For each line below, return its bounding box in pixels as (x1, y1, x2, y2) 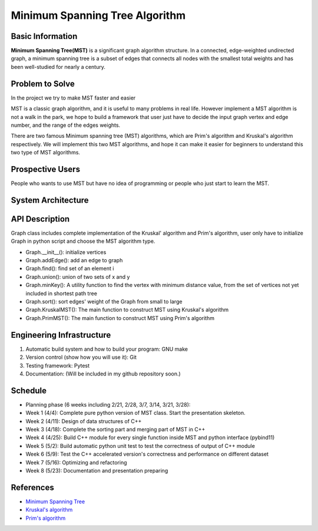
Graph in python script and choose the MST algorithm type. (11, 238, 155, 245)
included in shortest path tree (25, 289, 97, 297)
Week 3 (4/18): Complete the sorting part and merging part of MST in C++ (25, 426, 206, 433)
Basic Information (11, 31, 78, 41)
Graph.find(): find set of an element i (25, 265, 114, 272)
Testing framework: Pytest (25, 362, 90, 369)
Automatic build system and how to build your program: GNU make (25, 345, 188, 352)
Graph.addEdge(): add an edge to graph (25, 257, 123, 264)
